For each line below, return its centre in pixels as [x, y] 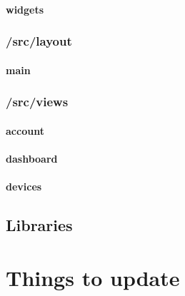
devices [24, 187]
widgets [25, 9]
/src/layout [39, 41]
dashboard [32, 158]
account [25, 130]
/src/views [37, 102]
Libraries [39, 225]
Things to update [93, 277]
